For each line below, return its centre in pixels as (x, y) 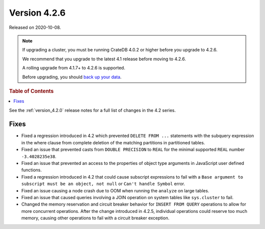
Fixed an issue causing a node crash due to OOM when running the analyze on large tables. (115, 190)
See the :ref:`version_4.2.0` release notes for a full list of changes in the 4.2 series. (93, 110)
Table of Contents (31, 91)
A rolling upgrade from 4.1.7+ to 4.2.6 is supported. (74, 68)
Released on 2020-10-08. (35, 27)
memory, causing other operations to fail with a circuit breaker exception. (95, 218)
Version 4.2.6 (37, 13)
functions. (31, 170)
